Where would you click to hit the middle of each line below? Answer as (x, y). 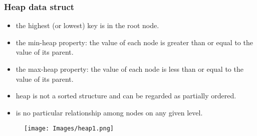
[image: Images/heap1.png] (69, 129)
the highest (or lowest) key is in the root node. (87, 25)
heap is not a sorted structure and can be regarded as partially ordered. (126, 96)
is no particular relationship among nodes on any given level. (109, 112)
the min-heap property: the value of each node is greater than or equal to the (134, 42)
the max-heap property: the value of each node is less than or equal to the (130, 69)
